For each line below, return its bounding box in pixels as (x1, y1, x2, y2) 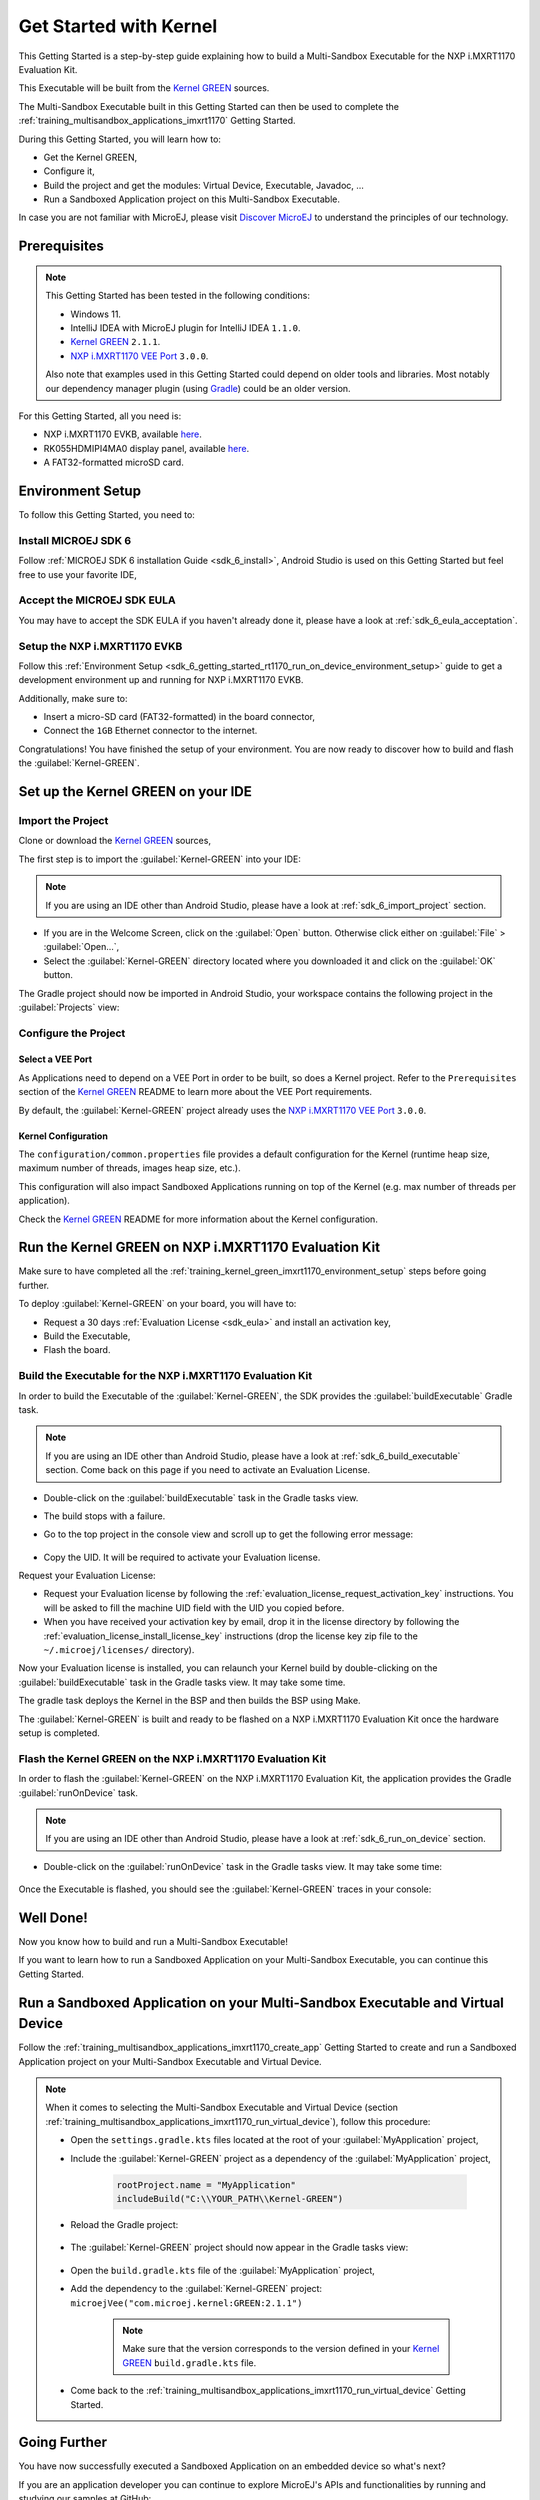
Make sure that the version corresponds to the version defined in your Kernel (122, 2343, 440, 2355)
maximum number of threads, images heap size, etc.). (18, 1162, 241, 1174)
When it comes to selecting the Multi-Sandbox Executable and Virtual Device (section (45, 2101, 399, 2114)
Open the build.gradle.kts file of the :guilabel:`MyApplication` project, (70, 2264, 375, 2276)
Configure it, (43, 165, 95, 177)
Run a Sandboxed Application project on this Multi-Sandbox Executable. (43, 193, 340, 205)
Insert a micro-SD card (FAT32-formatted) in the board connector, (43, 711, 315, 723)
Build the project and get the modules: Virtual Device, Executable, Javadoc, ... (43, 179, 365, 191)
